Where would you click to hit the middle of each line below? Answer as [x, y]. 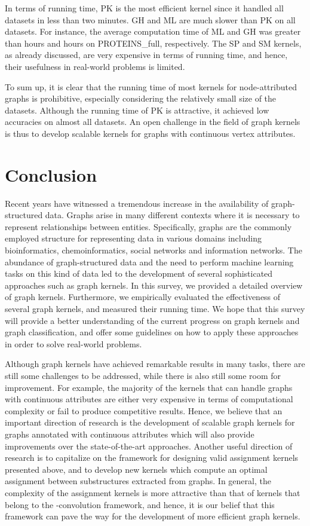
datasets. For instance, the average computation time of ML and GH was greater [153, 31]
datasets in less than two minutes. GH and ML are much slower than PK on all [150, 19]
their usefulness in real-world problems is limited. [95, 66]
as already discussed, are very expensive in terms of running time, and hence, [146, 55]
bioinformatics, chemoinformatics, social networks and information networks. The [154, 250]
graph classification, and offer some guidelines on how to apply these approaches [152, 332]
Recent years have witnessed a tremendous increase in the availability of [137, 203]
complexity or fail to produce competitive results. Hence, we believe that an [144, 410]
